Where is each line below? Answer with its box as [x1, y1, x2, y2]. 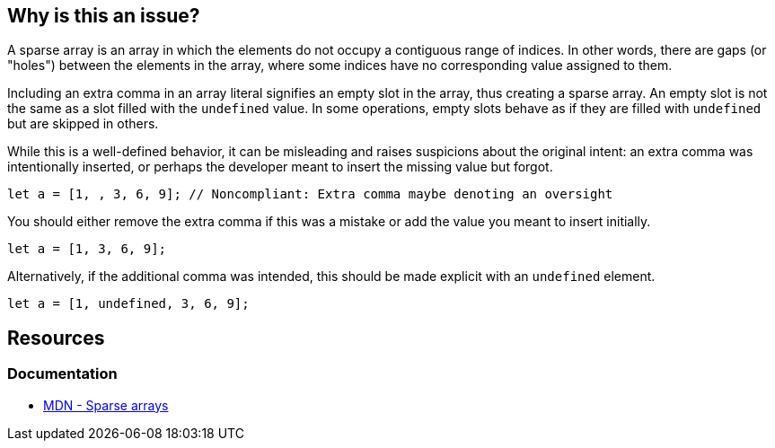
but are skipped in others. [7, 116, 159, 132]
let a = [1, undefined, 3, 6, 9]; [7, 296, 250, 312]
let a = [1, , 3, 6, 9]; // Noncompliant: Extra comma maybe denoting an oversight [7, 187, 613, 202]
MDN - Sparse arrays [43, 397, 169, 413]
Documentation [7, 365, 118, 383]
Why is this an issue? [7, 4, 200, 27]
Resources [7, 326, 105, 349]
